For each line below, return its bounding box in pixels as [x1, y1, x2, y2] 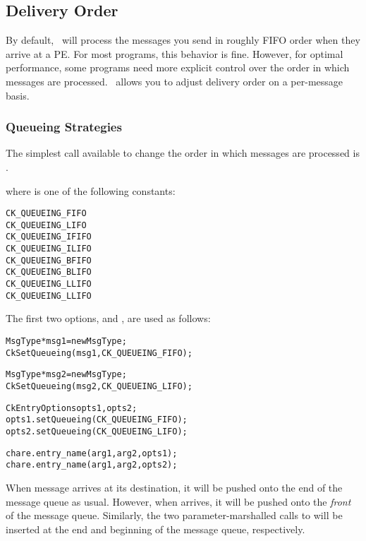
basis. [6, 88, 30, 102]
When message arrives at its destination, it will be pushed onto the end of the [6, 480, 343, 494]
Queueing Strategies [6, 118, 122, 136]
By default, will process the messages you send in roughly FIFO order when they [6, 32, 360, 47]
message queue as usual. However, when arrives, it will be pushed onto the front [6, 494, 351, 509]
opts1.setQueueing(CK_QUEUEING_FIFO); [6, 415, 188, 425]
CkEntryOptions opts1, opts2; [6, 403, 138, 413]
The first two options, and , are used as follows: [6, 311, 211, 326]
